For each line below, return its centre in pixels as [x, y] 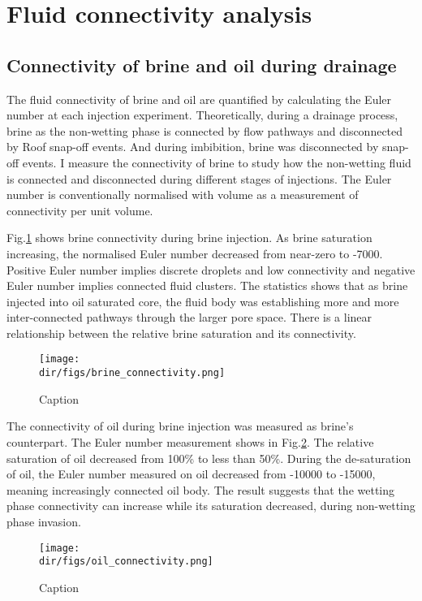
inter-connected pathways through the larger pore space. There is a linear [189, 317]
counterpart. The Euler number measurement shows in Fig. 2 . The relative [190, 441]
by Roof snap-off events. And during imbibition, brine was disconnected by [193, 147]
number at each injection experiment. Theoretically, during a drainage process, [202, 115]
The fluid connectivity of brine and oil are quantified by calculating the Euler [199, 99]
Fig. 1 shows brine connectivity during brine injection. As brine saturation [189, 238]
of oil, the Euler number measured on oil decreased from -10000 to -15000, [191, 474]
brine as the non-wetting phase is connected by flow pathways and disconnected [205, 130]
